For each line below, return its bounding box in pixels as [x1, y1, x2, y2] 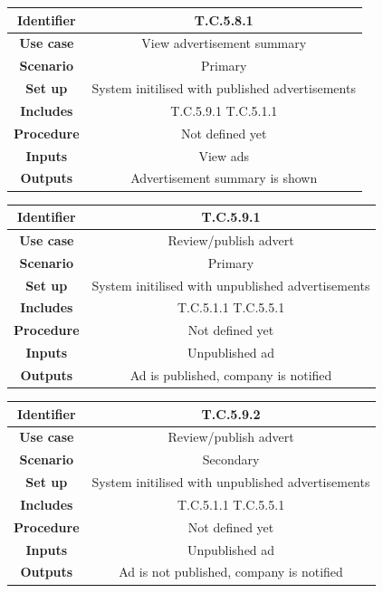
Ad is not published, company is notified [119, 562, 343, 581]
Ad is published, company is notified [129, 365, 332, 384]
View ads [198, 146, 250, 165]
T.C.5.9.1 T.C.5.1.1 [170, 100, 278, 120]
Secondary [202, 450, 260, 469]
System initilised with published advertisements [91, 79, 356, 98]
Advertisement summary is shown [130, 168, 318, 187]
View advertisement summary [141, 33, 307, 53]
